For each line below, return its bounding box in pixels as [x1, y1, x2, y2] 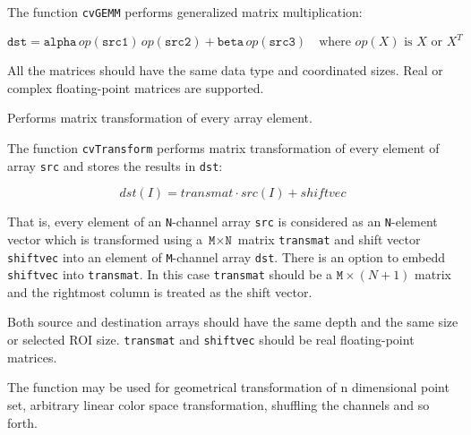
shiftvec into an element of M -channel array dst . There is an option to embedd [7, 247, 446, 266]
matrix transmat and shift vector [237, 229, 421, 248]
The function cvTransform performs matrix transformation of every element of [7, 138, 440, 157]
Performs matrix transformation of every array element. [7, 108, 313, 127]
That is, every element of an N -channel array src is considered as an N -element [7, 212, 438, 231]
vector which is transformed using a [7, 229, 203, 248]
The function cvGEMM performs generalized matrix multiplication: [7, 3, 363, 21]
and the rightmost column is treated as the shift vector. [7, 282, 313, 301]
